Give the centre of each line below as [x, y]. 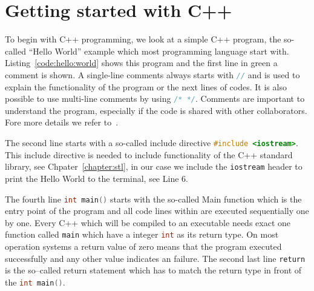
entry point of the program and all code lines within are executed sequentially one [157, 211]
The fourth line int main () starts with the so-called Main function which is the [153, 199]
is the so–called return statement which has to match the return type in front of [153, 270]
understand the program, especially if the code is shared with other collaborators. [156, 110]
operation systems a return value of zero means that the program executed [143, 246]
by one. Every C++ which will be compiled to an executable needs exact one [148, 222]
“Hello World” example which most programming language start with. [159, 51]
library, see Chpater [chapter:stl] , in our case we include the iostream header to [154, 166]
